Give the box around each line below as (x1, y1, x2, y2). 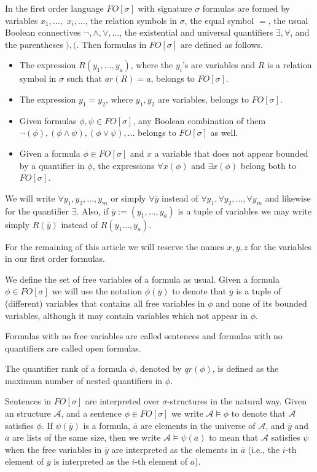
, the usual (268, 14, 308, 26)
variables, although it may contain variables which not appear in (5, 309, 248, 321)
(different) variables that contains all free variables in (5, 296, 205, 309)
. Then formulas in (76, 37, 147, 50)
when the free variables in (5, 442, 102, 455)
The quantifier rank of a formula (5, 362, 127, 375)
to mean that (209, 431, 259, 444)
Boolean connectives (5, 26, 81, 39)
